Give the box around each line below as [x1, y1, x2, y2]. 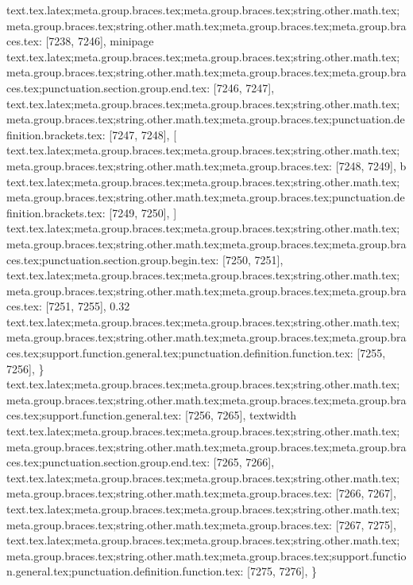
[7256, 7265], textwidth [185, 407, 297, 423]
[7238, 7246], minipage [45, 33, 154, 49]
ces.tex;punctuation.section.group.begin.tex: [6, 251, 219, 267]
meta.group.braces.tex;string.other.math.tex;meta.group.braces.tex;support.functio [6, 547, 407, 564]
